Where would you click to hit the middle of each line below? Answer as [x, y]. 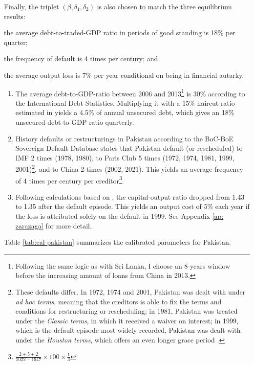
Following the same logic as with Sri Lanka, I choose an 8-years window [123, 265]
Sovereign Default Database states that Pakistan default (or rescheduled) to [129, 148]
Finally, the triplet [32, 6]
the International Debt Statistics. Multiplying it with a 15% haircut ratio [125, 103]
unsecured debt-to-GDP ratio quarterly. [75, 122]
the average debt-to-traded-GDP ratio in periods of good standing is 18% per [120, 33]
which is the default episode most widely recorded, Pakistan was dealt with [128, 330]
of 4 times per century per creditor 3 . [70, 180]
